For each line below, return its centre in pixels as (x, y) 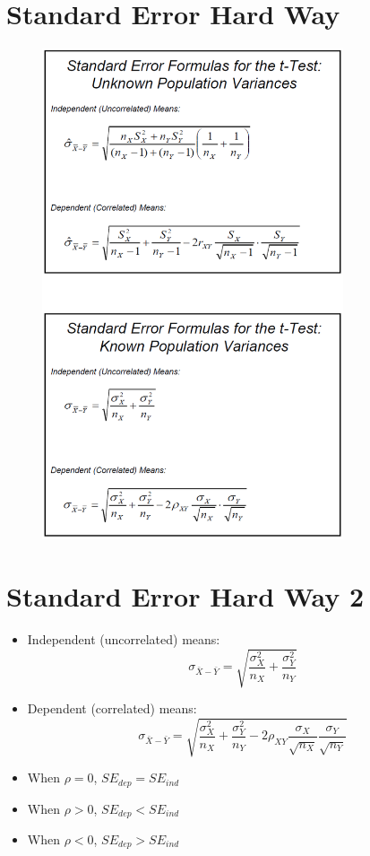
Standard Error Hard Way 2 (185, 595)
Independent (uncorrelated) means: (124, 638)
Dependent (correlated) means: (112, 708)
